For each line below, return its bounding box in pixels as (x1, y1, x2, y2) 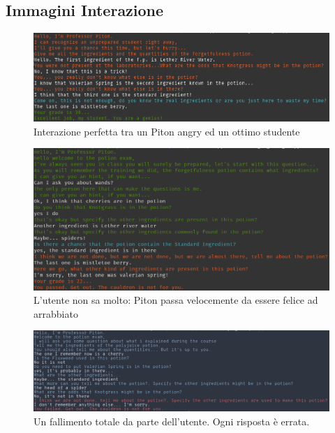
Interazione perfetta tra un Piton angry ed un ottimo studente (33, 124, 300, 138)
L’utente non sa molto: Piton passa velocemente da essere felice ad (33, 293, 318, 307)
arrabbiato (33, 306, 78, 321)
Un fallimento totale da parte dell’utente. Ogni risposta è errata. (33, 413, 310, 428)
